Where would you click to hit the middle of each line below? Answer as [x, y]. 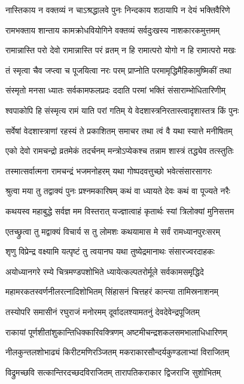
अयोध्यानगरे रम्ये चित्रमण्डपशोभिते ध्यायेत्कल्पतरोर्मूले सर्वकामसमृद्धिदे [105, 271]
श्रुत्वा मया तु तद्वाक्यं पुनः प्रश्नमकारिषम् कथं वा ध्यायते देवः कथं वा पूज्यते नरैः [118, 191]
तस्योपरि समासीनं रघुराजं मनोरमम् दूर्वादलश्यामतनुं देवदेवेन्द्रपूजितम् [103, 311]
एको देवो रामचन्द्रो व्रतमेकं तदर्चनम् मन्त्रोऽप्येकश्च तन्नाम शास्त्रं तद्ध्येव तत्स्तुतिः [120, 151]
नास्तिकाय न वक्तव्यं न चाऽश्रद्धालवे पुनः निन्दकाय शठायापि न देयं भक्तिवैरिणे [118, 10]
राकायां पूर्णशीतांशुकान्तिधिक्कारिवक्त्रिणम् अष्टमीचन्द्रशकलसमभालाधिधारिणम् [116, 332]
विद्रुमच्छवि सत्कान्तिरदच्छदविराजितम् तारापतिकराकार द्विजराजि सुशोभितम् [113, 372]
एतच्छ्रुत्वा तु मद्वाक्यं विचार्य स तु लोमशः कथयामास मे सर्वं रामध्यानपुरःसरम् [113, 231]
